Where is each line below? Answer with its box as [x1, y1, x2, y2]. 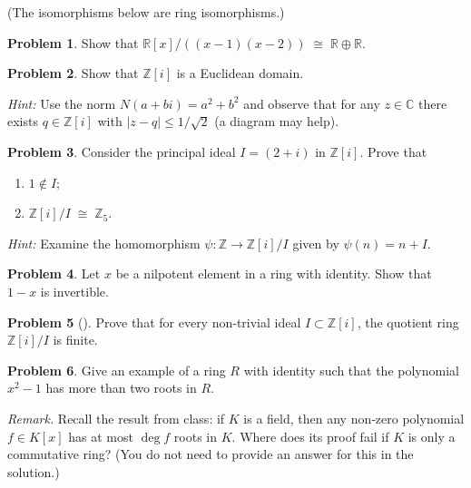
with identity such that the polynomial [243, 360, 459, 379]
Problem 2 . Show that [7, 63, 139, 83]
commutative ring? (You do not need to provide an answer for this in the [7, 444, 414, 464]
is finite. [53, 330, 98, 349]
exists [7, 112, 38, 131]
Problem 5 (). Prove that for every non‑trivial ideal [7, 312, 301, 331]
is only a [407, 426, 456, 445]
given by [292, 233, 339, 252]
